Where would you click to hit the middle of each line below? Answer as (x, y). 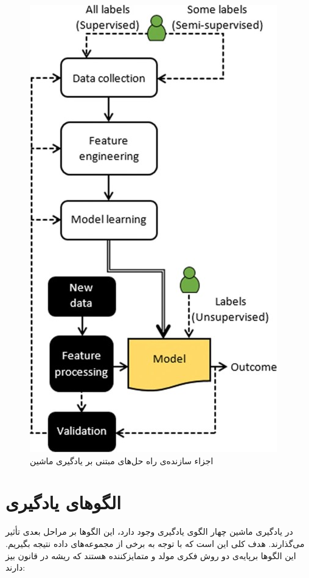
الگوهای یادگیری (64, 502)
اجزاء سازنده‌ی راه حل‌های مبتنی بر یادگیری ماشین (122, 460)
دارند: (16, 567)
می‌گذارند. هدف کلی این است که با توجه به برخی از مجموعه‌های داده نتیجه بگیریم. (155, 543)
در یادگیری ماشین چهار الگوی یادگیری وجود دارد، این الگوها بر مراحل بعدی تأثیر (149, 531)
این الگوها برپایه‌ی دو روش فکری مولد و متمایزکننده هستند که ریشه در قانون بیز (151, 555)
